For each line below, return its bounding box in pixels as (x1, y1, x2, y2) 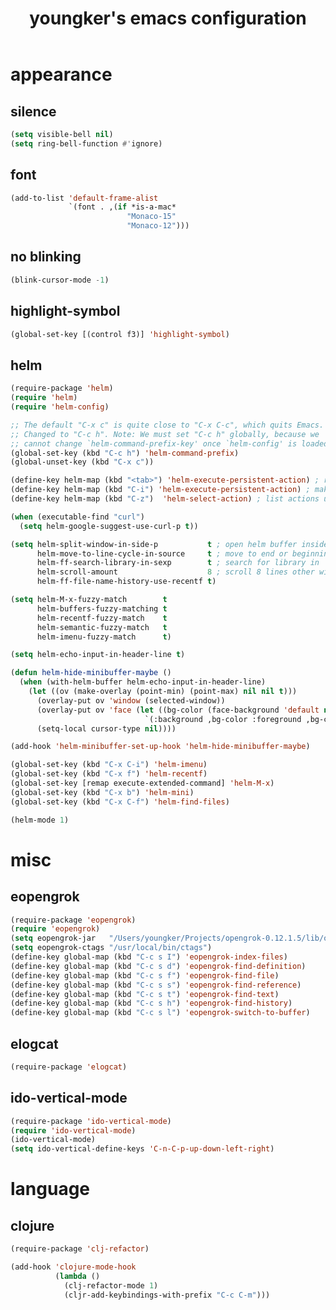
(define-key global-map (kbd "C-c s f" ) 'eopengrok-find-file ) (10, 970, 280, 981)
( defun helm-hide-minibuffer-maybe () (10, 668, 172, 678)
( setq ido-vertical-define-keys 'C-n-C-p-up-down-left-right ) (10, 1144, 275, 1154)
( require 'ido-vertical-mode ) (10, 1125, 137, 1136)
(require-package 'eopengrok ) (10, 915, 137, 925)
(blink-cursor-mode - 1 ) (10, 275, 110, 285)
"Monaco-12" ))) (126, 221, 190, 231)
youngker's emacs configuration (29, 7, 307, 30)
